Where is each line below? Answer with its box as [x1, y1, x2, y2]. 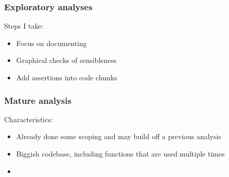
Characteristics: [4, 114, 53, 124]
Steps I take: [4, 20, 44, 31]
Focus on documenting [16, 37, 87, 48]
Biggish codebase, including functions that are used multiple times [16, 148, 225, 159]
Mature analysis [4, 94, 72, 106]
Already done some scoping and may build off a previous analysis [16, 131, 221, 142]
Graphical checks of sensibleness [16, 55, 117, 65]
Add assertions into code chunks [16, 72, 117, 82]
